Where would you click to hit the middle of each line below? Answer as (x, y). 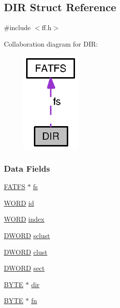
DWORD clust (26, 251)
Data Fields (27, 168)
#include (17, 27)
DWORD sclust (27, 235)
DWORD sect (24, 268)
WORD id (19, 203)
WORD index (24, 219)
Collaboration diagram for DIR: (51, 43)
